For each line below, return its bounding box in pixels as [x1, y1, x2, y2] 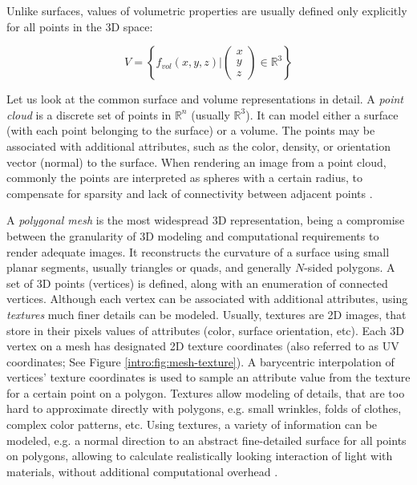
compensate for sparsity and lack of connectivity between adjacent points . [6, 184, 373, 201]
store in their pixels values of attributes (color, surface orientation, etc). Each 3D [6, 321, 405, 338]
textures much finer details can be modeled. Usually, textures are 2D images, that [6, 305, 407, 322]
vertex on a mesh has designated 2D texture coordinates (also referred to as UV [6, 337, 399, 354]
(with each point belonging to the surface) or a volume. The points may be [6, 122, 375, 139]
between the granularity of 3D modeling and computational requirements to [6, 227, 379, 244]
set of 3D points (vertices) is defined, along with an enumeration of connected [6, 274, 388, 291]
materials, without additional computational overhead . [6, 463, 278, 479]
